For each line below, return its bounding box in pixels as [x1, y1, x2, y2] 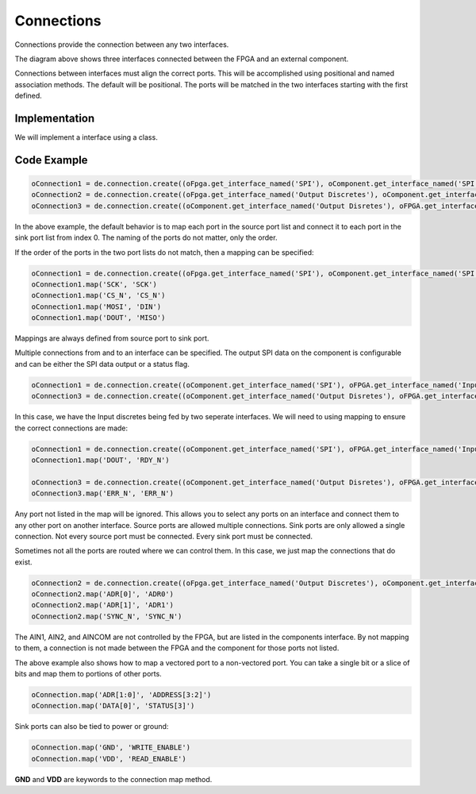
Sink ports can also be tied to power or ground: [14, 722, 169, 731]
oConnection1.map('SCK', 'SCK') [31, 279, 158, 289]
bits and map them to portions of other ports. [14, 669, 162, 679]
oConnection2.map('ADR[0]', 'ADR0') [31, 590, 175, 599]
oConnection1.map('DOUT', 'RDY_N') [31, 456, 170, 464]
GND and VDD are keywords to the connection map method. [14, 774, 213, 784]
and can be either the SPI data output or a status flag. [14, 359, 190, 368]
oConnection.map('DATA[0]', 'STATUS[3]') [31, 701, 195, 711]
